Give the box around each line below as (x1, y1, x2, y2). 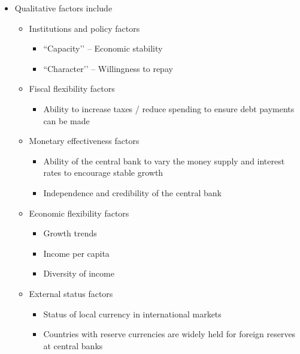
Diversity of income (43, 267, 114, 280)
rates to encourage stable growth (43, 166, 163, 179)
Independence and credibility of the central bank (43, 186, 222, 199)
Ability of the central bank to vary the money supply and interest (43, 154, 285, 167)
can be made (43, 114, 90, 127)
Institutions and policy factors (29, 22, 140, 34)
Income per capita (43, 247, 110, 259)
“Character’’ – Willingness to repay (43, 62, 173, 74)
